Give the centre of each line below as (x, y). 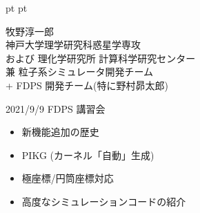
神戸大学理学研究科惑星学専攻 (73, 45)
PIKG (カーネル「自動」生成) (88, 155)
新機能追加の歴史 (60, 132)
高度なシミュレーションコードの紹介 (104, 201)
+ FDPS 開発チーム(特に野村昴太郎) (87, 85)
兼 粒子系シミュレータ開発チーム (79, 72)
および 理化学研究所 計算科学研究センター (101, 58)
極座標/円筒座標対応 (68, 178)
